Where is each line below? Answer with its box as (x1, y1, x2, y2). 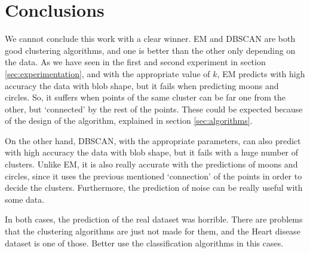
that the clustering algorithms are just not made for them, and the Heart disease (5, 225, 300, 237)
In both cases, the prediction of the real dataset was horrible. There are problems (5, 213, 303, 225)
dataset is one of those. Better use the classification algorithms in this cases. (5, 236, 284, 249)
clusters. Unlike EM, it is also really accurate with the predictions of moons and (5, 158, 298, 170)
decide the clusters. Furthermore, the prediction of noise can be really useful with (5, 181, 303, 194)
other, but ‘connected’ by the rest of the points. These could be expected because (5, 102, 303, 115)
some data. (5, 193, 45, 205)
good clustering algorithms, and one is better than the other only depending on (5, 44, 296, 56)
